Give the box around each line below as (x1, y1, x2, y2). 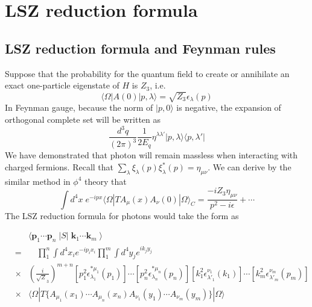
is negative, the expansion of (176, 101, 281, 114)
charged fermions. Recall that (5, 161, 114, 173)
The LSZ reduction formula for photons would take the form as (5, 209, 239, 222)
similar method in (5, 175, 71, 187)
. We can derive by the (208, 161, 291, 173)
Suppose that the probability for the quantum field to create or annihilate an (5, 67, 290, 79)
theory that (84, 175, 127, 187)
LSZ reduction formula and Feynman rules (5, 39, 276, 57)
